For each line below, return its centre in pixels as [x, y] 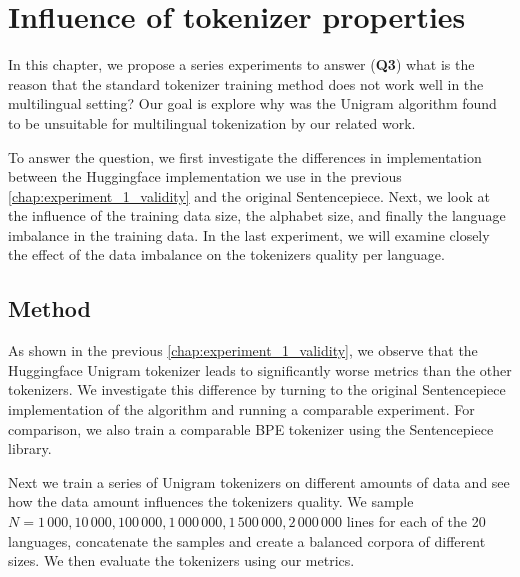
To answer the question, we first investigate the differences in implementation [245, 156]
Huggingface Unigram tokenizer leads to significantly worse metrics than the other [260, 369]
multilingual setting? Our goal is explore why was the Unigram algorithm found [252, 103]
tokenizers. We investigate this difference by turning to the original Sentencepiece [257, 389]
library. [30, 448]
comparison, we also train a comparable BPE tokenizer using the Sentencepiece [251, 428]
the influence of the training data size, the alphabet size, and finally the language [257, 215]
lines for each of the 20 [416, 521]
